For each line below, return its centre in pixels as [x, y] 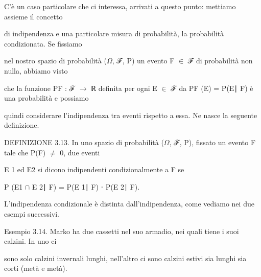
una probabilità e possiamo [46, 98]
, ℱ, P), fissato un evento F [212, 142]
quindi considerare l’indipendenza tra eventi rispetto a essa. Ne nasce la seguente [131, 115]
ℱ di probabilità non [220, 61]
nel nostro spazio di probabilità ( [55, 61]
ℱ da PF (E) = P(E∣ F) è [212, 88]
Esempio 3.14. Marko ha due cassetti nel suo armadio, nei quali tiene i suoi [122, 231]
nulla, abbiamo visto [36, 70]
